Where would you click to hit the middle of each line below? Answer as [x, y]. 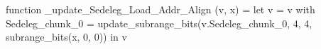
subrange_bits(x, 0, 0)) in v [66, 37]
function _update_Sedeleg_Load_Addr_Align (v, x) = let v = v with [160, 9]
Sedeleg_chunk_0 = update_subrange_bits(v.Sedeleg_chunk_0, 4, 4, [159, 23]
